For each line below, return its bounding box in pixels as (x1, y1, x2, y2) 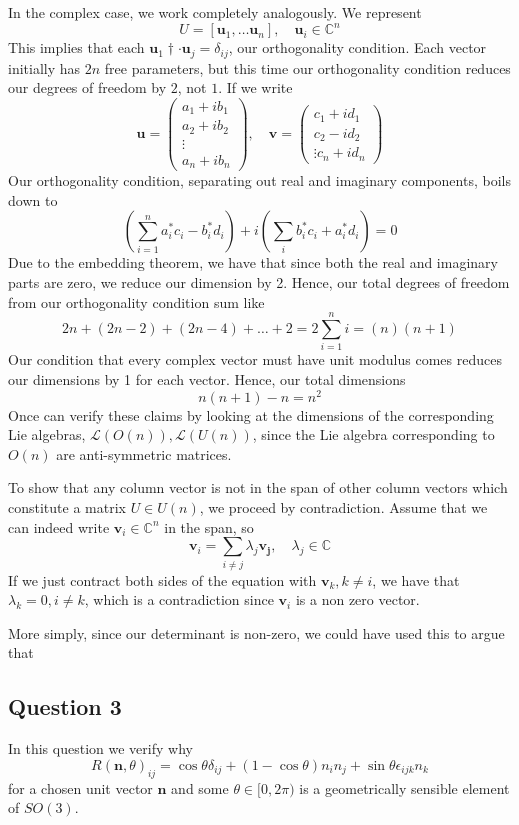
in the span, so (164, 516, 254, 537)
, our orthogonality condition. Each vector (228, 37, 487, 58)
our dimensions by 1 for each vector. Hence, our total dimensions (8, 368, 406, 389)
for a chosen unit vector (8, 777, 153, 798)
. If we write (218, 77, 293, 98)
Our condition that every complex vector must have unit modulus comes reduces (8, 349, 502, 370)
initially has (8, 57, 81, 78)
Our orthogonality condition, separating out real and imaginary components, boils (8, 170, 511, 191)
